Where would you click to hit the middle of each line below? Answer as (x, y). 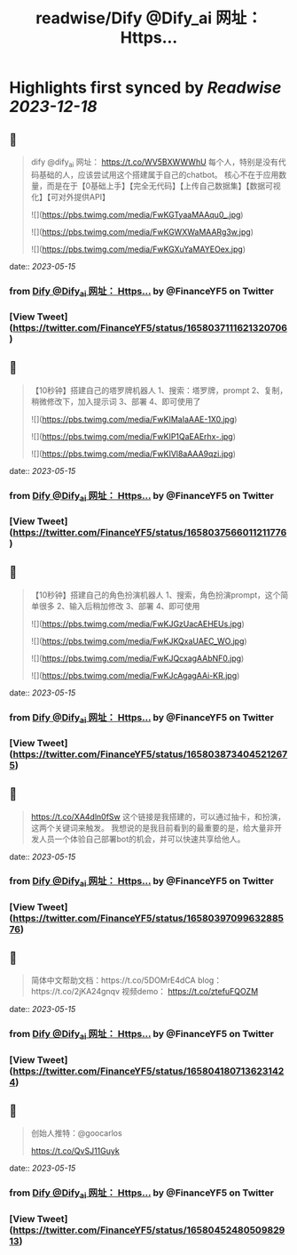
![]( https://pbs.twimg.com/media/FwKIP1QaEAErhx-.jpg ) (133, 436)
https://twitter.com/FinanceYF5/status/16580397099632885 (148, 918)
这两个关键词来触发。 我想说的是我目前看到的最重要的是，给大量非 (152, 827)
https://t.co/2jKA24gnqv (75, 992)
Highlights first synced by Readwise (145, 88)
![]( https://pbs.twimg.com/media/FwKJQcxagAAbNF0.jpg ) (137, 658)
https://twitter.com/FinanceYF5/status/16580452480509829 (149, 1230)
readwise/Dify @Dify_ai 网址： (149, 18)
